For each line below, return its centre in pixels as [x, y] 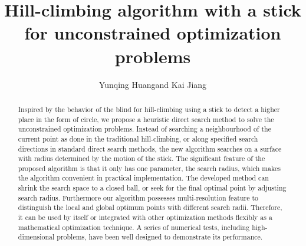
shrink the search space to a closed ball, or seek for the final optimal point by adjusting [152, 188]
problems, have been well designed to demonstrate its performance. [160, 237]
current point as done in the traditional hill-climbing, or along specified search [138, 138]
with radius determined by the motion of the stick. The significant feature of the [142, 158]
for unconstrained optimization [153, 33]
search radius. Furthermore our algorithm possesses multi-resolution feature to [138, 197]
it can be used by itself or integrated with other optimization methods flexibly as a [145, 217]
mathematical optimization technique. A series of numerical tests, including [134, 227]
